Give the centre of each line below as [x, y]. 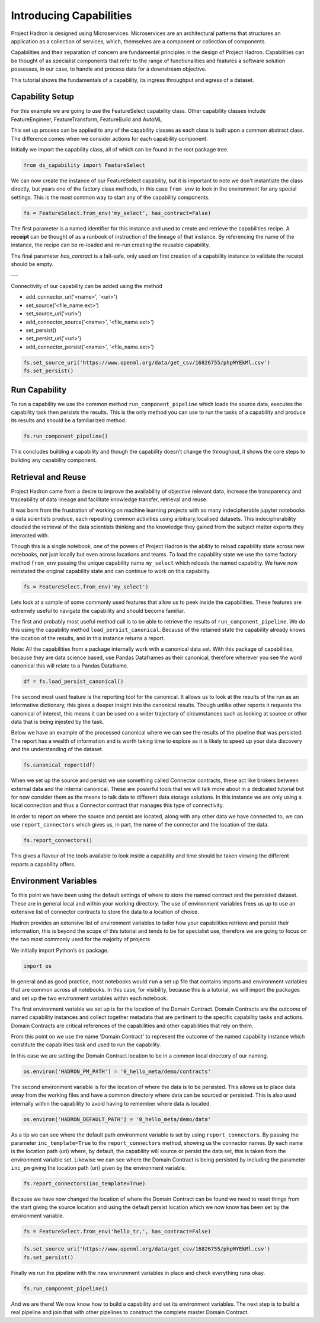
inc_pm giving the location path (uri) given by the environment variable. [99, 1168]
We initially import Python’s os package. [60, 950]
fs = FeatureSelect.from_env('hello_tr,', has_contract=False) [117, 1231]
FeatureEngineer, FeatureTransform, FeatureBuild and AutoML [87, 119]
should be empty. [32, 264]
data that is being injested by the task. [57, 722]
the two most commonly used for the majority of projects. [81, 939]
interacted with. [30, 535]
